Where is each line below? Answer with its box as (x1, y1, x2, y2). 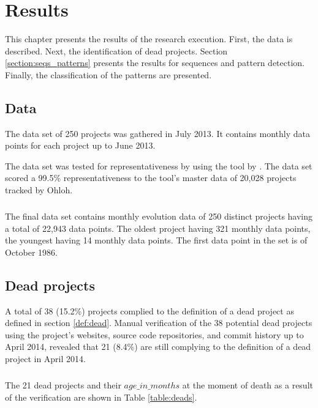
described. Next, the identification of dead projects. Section (5, 44, 228, 57)
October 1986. (5, 245, 58, 258)
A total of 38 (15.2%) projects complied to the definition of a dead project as (5, 304, 294, 317)
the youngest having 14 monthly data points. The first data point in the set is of (5, 234, 308, 247)
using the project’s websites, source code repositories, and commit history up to (5, 328, 304, 341)
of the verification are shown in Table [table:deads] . (5, 390, 197, 403)
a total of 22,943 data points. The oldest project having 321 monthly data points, (5, 221, 311, 234)
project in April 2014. (5, 352, 86, 365)
